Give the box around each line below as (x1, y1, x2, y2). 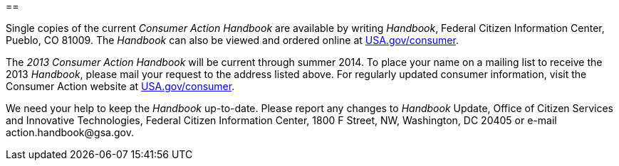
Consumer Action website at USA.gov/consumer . (6, 80, 235, 92)
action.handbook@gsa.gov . (6, 126, 134, 138)
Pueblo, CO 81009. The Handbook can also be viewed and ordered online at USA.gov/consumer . (6, 34, 459, 46)
